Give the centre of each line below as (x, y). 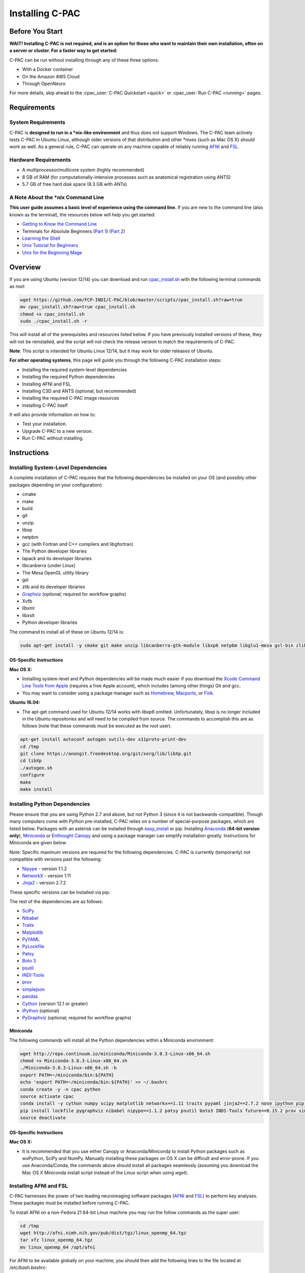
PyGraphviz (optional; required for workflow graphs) (77, 1018)
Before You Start (36, 31)
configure (32, 775)
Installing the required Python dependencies (69, 377)
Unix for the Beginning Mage (52, 253)
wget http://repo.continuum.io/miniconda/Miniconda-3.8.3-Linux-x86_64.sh (115, 1054)
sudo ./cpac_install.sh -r (54, 321)
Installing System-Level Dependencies (58, 467)
